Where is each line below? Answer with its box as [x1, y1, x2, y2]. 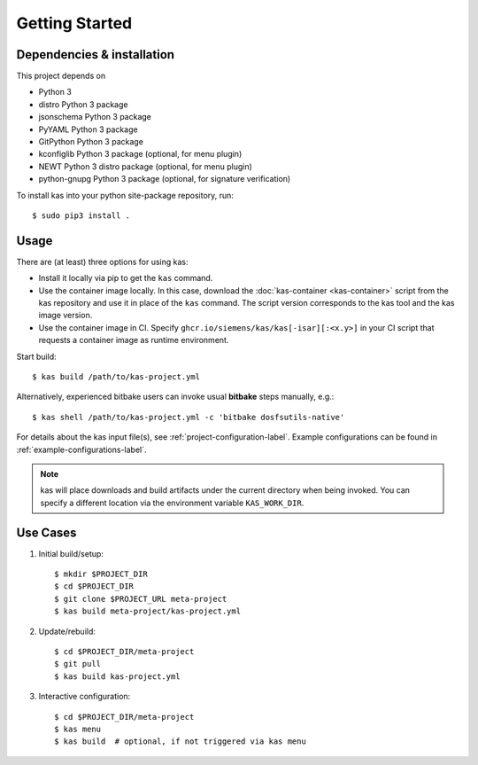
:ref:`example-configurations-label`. [16, 444, 147, 455]
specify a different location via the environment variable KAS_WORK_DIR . [40, 497, 305, 508]
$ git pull [54, 659, 102, 669]
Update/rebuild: [38, 626, 96, 636]
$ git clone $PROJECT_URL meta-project [54, 594, 227, 604]
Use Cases [16, 525, 77, 540]
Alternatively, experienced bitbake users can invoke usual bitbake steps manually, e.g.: [16, 391, 335, 402]
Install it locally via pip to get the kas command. [38, 273, 213, 284]
